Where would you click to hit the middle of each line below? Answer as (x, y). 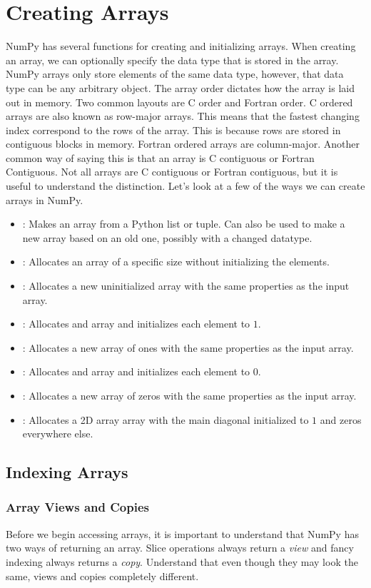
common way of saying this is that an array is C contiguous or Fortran (160, 157)
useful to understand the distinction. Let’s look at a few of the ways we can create (185, 186)
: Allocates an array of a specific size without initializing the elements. (176, 262)
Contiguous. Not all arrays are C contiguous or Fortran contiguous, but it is (172, 172)
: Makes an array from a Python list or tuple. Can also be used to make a (184, 224)
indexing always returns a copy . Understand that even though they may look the (182, 561)
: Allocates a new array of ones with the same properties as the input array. (188, 347)
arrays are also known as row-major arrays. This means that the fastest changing (183, 116)
